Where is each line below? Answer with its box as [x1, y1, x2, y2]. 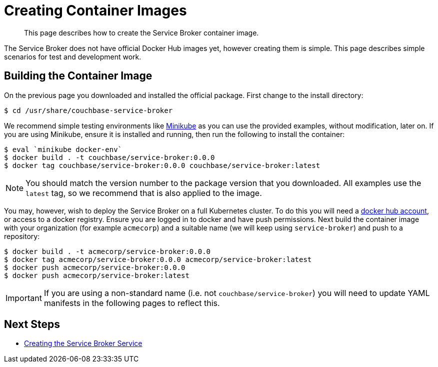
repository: [4, 231, 40, 240]
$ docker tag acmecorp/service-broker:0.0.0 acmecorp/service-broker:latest [4, 255, 312, 263]
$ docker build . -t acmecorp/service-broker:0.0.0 [4, 247, 211, 255]
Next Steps [4, 318, 60, 331]
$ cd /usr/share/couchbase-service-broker [4, 106, 173, 114]
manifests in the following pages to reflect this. [43, 297, 220, 308]
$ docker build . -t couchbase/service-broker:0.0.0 [4, 153, 215, 161]
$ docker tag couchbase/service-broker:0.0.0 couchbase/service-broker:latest [4, 161, 320, 169]
